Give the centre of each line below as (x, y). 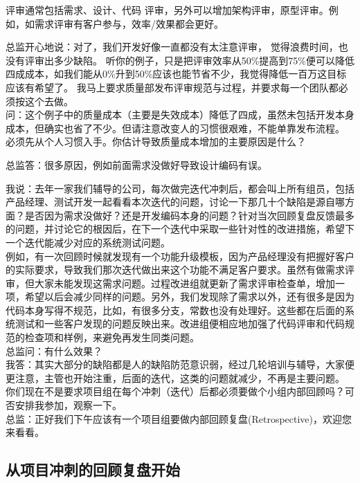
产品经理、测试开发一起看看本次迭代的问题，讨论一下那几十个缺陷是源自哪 (175, 202)
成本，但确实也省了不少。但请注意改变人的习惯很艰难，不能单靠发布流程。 (175, 128)
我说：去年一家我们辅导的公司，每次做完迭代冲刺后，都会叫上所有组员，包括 (180, 188)
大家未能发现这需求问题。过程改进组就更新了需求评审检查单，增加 (184, 283)
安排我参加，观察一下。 (68, 405)
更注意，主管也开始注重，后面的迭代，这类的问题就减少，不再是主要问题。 (175, 377)
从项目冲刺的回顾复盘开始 (93, 470)
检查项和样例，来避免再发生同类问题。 (112, 337)
